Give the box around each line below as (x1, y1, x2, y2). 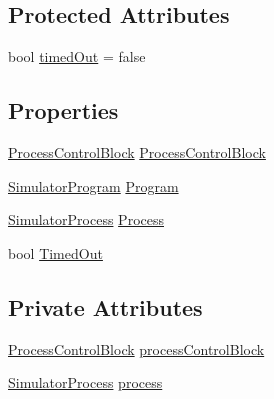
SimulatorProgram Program (8, 175, 179, 196)
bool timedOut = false (8, 46, 146, 67)
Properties (8, 95, 119, 126)
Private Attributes (8, 291, 203, 322)
